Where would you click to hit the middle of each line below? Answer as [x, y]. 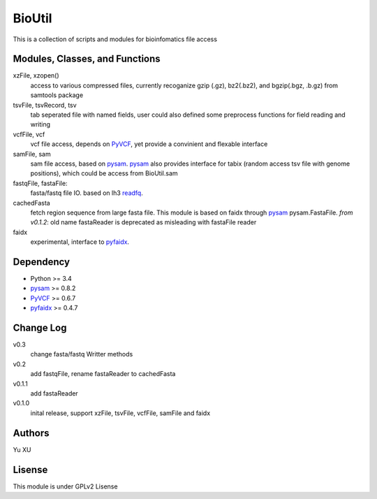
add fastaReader [54, 393]
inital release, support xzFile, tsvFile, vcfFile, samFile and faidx [120, 413]
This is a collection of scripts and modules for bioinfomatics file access [115, 39]
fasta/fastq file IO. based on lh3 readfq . [87, 193]
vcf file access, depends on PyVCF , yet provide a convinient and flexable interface [149, 144]
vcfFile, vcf [29, 134]
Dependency [41, 262]
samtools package [57, 95]
